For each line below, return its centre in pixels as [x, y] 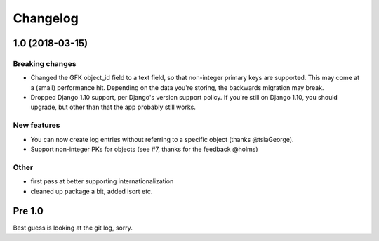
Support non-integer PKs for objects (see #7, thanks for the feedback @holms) [145, 149]
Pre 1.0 [28, 211]
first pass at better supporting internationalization [102, 181]
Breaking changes [45, 63]
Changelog [46, 18]
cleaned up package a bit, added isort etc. [92, 191]
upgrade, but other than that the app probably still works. [113, 107]
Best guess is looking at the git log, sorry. [73, 228]
